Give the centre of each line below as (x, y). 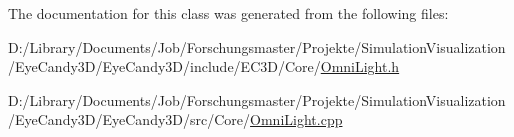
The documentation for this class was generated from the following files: (228, 13)
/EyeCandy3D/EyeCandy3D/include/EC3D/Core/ (164, 66)
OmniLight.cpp (296, 119)
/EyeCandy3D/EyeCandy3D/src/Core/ (129, 119)
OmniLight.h (360, 66)
